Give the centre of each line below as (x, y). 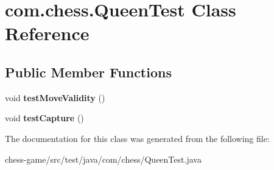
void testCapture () (44, 118)
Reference (47, 33)
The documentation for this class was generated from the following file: (137, 138)
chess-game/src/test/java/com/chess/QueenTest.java (103, 159)
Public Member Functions (88, 72)
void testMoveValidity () (55, 97)
